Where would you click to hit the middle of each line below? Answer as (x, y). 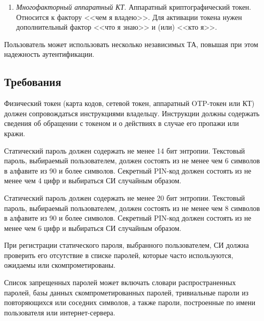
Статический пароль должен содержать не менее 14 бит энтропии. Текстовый (125, 150)
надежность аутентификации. (49, 54)
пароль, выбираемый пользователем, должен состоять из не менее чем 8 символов (132, 208)
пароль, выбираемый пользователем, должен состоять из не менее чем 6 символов (132, 160)
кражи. (15, 133)
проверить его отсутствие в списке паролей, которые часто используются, (119, 255)
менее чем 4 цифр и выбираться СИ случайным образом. (93, 180)
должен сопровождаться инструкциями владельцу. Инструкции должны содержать (132, 113)
